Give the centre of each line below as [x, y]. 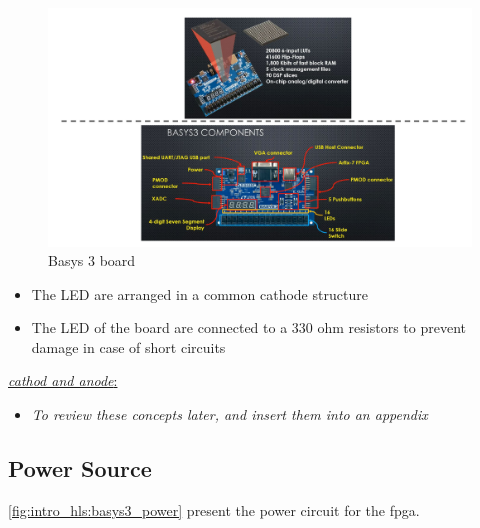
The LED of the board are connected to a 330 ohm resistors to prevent [248, 327]
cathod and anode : [63, 380]
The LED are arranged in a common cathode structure [199, 293]
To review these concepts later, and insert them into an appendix [229, 414]
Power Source [80, 468]
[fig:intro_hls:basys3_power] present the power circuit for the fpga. [214, 509]
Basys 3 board [92, 260]
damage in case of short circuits [128, 346]
